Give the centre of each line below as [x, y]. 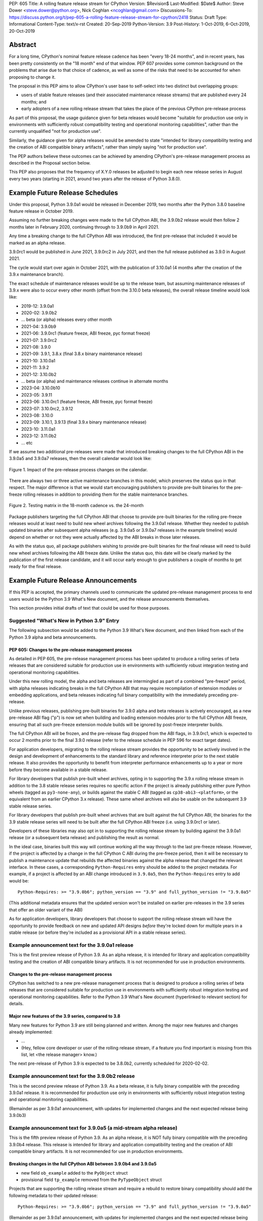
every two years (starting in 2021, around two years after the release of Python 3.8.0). [95, 179]
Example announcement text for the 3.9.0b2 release [72, 1076]
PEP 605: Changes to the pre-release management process [70, 650]
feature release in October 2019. [41, 211]
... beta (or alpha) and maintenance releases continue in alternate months [95, 381]
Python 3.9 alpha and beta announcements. [53, 637]
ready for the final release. [36, 567]
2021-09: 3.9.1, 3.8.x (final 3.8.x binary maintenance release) [82, 354]
